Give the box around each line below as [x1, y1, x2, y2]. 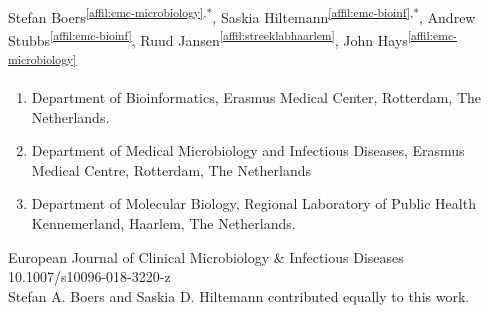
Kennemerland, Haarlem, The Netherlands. [31, 212, 296, 233]
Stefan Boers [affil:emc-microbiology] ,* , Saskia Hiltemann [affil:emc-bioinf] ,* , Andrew [8, 4, 476, 27]
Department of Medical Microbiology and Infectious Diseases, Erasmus [31, 140, 465, 161]
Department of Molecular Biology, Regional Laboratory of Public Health [31, 193, 476, 214]
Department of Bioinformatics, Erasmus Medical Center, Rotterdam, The [31, 86, 481, 107]
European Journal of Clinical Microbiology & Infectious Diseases [8, 246, 404, 267]
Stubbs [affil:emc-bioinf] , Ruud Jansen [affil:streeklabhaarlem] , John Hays [8, 27, 408, 51]
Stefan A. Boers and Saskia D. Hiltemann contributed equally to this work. [8, 285, 470, 306]
